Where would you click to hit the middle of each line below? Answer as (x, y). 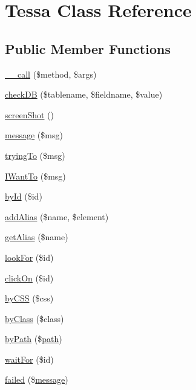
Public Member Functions (88, 48)
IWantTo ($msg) (35, 176)
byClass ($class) (34, 318)
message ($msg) (34, 135)
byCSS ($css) (29, 298)
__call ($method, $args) (51, 74)
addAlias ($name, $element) (57, 216)
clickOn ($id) (29, 277)
